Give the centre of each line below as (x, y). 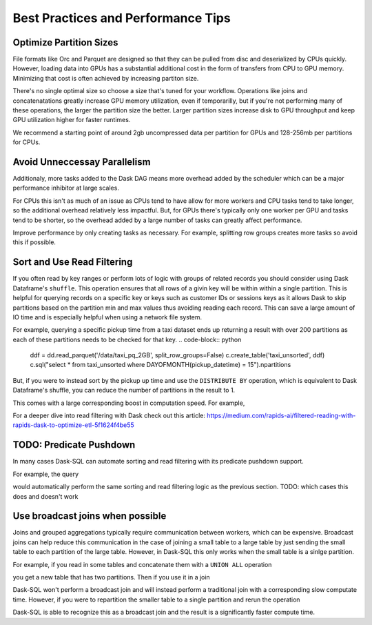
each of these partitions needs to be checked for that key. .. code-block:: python (127, 339)
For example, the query (46, 474)
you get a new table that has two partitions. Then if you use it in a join (111, 577)
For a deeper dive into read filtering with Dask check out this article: (109, 416)
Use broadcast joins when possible (90, 516)
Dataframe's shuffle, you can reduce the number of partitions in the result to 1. (124, 390)
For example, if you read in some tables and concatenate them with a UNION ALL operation (142, 564)
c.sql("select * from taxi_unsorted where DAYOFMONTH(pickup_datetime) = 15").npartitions (161, 365)
